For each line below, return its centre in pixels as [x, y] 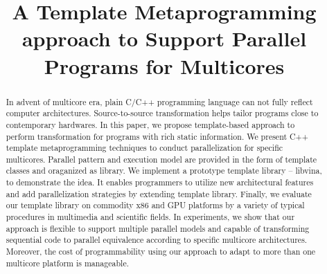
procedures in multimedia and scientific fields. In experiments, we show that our [150, 217]
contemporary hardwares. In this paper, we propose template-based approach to [150, 124]
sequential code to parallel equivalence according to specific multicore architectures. [157, 240]
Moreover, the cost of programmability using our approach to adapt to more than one [161, 252]
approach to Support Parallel [164, 38]
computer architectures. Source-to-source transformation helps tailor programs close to [162, 113]
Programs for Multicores [164, 65]
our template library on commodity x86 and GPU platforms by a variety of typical [155, 205]
